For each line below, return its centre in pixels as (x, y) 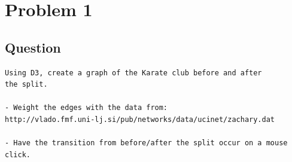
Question (33, 47)
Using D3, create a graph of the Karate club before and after (133, 73)
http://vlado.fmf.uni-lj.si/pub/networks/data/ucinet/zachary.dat (140, 119)
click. (18, 155)
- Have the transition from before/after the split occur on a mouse (146, 143)
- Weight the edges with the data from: (86, 108)
